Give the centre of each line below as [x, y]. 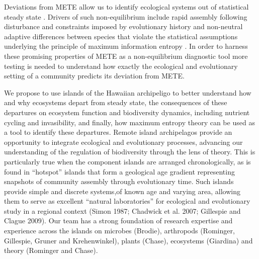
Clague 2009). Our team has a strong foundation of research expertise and [118, 221]
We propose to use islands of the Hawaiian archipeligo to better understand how [128, 92]
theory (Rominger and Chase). [51, 250]
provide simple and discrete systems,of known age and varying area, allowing [122, 191]
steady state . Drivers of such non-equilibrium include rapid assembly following [126, 16]
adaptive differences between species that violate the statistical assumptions [121, 36]
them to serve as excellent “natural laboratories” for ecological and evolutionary [127, 201]
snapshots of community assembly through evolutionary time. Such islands [119, 181]
